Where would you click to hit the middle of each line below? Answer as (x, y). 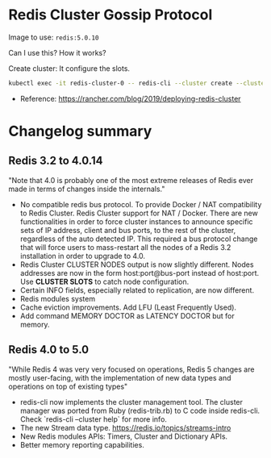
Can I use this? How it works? (57, 52)
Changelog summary (80, 131)
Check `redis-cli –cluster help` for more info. (94, 419)
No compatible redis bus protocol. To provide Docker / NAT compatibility (141, 204)
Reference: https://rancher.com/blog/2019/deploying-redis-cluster (130, 98)
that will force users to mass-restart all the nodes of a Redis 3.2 (125, 247)
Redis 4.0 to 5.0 (49, 350)
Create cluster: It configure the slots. (69, 68)
